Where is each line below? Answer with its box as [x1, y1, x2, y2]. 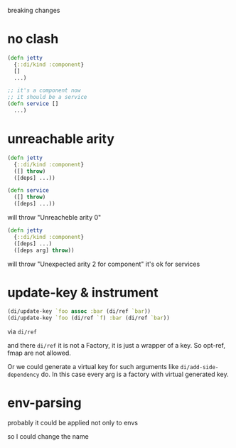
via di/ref [7, 327, 38, 336]
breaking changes [7, 6, 60, 14]
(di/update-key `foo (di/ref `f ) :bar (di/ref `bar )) [7, 314, 171, 322]
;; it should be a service [7, 94, 87, 101]
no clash [7, 31, 59, 47]
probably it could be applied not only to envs [7, 419, 139, 427]
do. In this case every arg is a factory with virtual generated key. [41, 370, 229, 379]
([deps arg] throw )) [14, 247, 75, 254]
